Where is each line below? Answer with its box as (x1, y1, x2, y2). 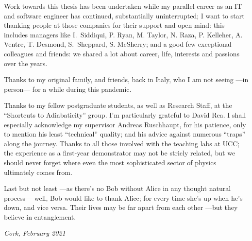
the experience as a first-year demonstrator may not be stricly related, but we (4, 148, 235, 158)
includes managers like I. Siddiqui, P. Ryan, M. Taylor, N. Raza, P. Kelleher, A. (4, 29, 243, 39)
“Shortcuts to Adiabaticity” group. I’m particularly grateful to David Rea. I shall (4, 109, 246, 120)
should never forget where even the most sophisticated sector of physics (4, 157, 216, 167)
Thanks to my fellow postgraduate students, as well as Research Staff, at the (4, 100, 232, 110)
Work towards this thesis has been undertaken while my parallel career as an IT (4, 1, 242, 11)
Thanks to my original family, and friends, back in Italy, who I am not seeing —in (4, 74, 249, 85)
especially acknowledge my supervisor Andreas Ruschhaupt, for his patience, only (4, 119, 246, 129)
